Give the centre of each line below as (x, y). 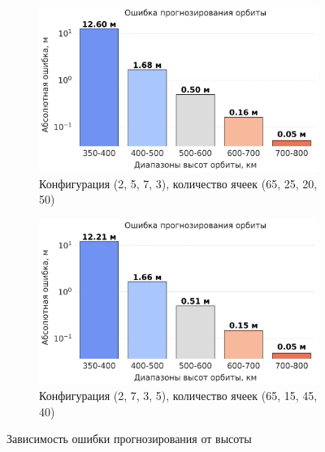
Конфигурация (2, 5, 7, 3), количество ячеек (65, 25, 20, (178, 183)
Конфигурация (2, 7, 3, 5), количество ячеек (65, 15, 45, (178, 396)
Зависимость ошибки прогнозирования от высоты (129, 439)
